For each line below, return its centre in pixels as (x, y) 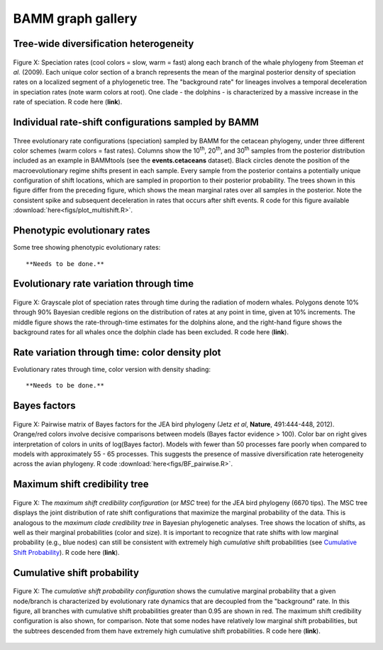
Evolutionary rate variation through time (104, 284)
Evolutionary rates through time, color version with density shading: (112, 370)
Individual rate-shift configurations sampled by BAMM (136, 122)
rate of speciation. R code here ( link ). (68, 102)
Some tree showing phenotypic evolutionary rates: (87, 248)
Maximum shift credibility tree (81, 484)
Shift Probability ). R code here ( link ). (66, 552)
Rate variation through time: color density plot (117, 352)
